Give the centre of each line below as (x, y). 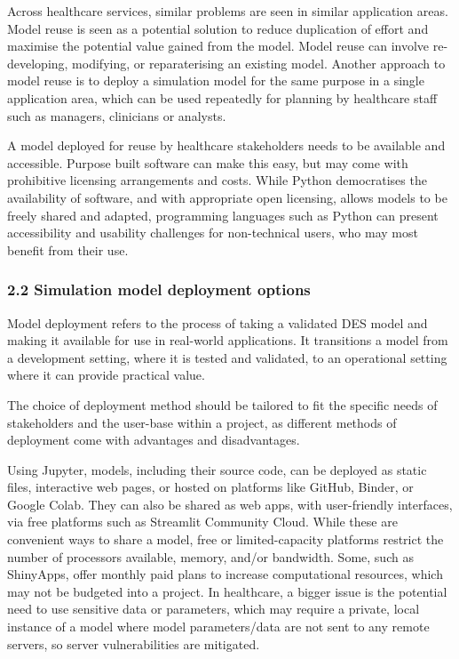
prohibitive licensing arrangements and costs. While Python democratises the (217, 180)
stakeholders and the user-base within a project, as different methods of (202, 422)
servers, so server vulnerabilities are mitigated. (134, 643)
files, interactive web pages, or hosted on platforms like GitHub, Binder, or (210, 487)
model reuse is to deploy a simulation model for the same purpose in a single (216, 80)
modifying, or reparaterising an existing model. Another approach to (259, 63)
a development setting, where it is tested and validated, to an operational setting (227, 357)
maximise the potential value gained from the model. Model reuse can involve (218, 46)
